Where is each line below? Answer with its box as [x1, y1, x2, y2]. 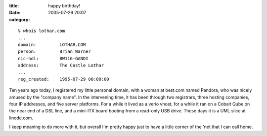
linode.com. [9, 115, 33, 121]
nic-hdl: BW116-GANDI [18, 56, 89, 61]
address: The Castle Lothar [18, 63, 104, 68]
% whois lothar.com [18, 28, 65, 34]
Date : [9, 10, 21, 16]
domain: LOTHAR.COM [18, 42, 86, 47]
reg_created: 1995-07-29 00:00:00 [18, 76, 110, 82]
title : [9, 3, 19, 8]
